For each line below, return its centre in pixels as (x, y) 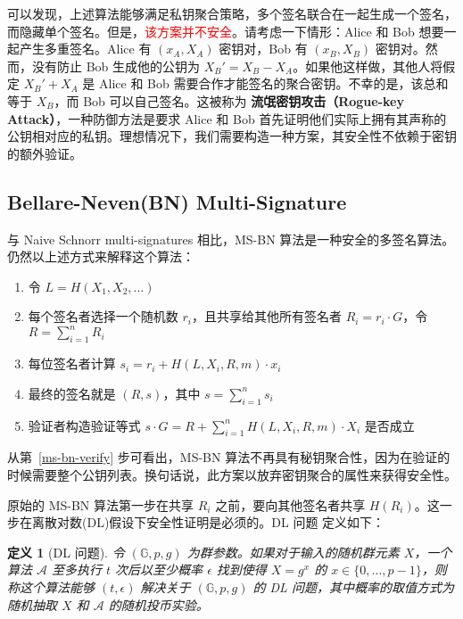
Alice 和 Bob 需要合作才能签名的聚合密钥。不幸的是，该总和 (274, 83)
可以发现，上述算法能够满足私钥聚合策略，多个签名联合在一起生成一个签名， (232, 13)
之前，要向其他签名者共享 (290, 504)
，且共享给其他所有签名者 (266, 316)
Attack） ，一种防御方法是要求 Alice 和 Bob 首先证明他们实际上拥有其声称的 (227, 118)
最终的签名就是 (72, 393)
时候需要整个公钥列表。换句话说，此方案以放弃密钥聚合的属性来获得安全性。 (232, 475)
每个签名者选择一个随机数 (103, 316)
